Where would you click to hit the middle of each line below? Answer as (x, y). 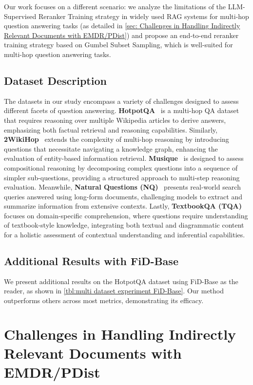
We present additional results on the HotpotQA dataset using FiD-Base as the (121, 281)
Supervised (20, 16)
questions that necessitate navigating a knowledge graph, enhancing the (111, 148)
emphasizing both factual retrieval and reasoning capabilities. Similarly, (111, 129)
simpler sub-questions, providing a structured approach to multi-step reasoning (122, 177)
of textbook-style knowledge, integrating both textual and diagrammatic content (124, 225)
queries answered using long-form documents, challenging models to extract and (123, 196)
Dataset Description (55, 80)
